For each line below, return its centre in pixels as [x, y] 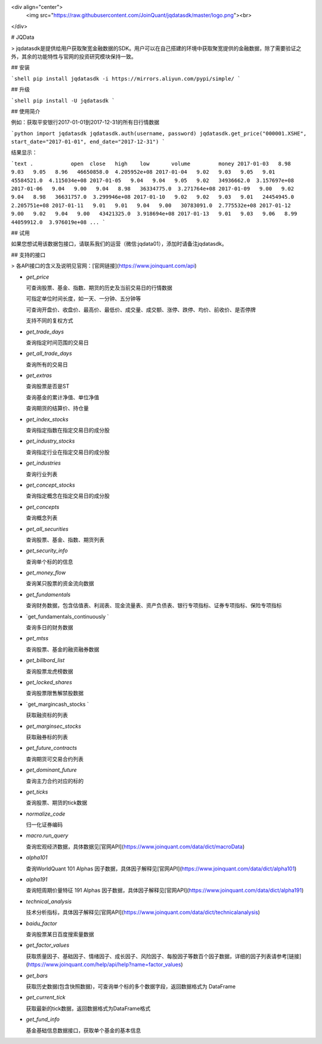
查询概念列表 [42, 518]
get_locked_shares [49, 682]
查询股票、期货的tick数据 [57, 803]
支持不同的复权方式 [49, 321]
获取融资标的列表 [47, 715]
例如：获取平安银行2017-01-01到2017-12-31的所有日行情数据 [85, 122]
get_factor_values [48, 945]
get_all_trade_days [49, 353]
